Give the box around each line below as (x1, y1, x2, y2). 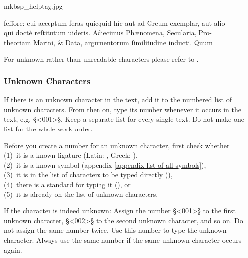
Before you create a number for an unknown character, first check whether (4, 140, 230, 150)
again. (4, 244, 22, 255)
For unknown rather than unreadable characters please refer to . (4, 54, 198, 64)
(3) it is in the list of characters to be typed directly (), (4, 169, 173, 180)
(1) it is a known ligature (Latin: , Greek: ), (4, 150, 138, 160)
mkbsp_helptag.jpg (4, 1, 63, 11)
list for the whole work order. (4, 123, 93, 133)
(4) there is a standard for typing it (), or (4, 179, 131, 189)
